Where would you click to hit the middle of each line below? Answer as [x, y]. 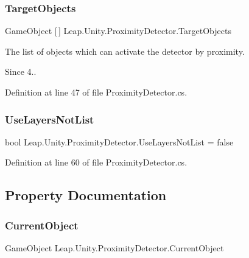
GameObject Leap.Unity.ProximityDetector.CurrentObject [114, 248]
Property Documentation [86, 195]
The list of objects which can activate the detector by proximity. [125, 51]
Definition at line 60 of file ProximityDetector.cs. [96, 162]
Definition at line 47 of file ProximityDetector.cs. [96, 92]
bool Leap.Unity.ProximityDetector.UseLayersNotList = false [119, 141]
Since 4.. [21, 71]
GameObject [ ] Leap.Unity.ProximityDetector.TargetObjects [118, 31]
